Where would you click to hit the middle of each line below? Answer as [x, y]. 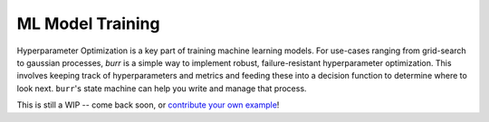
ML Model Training [88, 23]
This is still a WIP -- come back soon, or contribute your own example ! [148, 105]
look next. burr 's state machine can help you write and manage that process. [162, 88]
